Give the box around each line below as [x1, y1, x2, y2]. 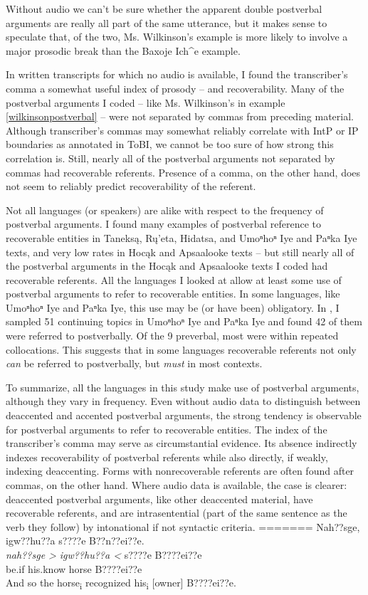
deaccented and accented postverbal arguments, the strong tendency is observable [6, 408, 362, 423]
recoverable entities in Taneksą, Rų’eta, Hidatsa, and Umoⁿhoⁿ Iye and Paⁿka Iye [6, 230, 357, 245]
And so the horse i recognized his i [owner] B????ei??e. [6, 575, 236, 591]
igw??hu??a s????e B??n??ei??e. [6, 533, 144, 548]
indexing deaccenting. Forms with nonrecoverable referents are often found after [6, 463, 354, 478]
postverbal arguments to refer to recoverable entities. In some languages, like [6, 286, 340, 301]
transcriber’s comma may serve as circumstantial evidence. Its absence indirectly [6, 436, 357, 451]
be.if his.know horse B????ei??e [6, 561, 142, 576]
